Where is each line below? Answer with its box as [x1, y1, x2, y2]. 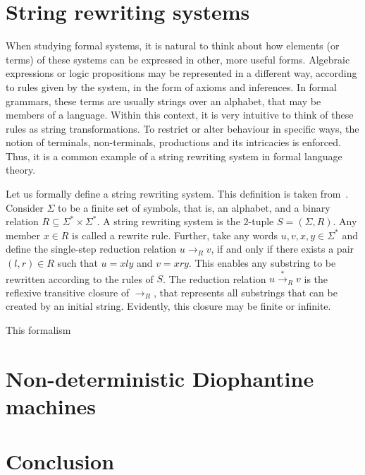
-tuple [248, 214, 274, 229]
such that [57, 255, 98, 270]
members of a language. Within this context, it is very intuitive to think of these [6, 107, 354, 122]
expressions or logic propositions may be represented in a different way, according [6, 66, 357, 80]
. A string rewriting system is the [97, 214, 240, 229]
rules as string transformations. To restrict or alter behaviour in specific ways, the [6, 121, 359, 136]
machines [6, 391, 97, 420]
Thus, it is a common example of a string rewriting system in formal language [6, 148, 342, 163]
